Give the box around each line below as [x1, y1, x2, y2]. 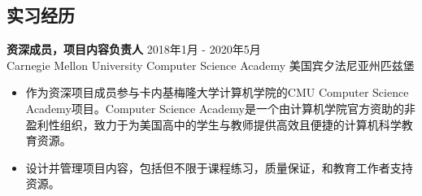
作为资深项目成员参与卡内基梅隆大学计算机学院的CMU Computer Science [25, 84, 409, 101]
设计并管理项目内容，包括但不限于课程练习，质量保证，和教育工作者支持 [25, 159, 413, 176]
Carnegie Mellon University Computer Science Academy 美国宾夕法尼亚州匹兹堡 [7, 56, 415, 73]
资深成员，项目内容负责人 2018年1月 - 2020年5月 [7, 41, 261, 58]
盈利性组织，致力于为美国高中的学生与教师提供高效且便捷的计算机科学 [25, 115, 402, 133]
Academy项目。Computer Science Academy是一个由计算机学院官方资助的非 [25, 99, 415, 116]
